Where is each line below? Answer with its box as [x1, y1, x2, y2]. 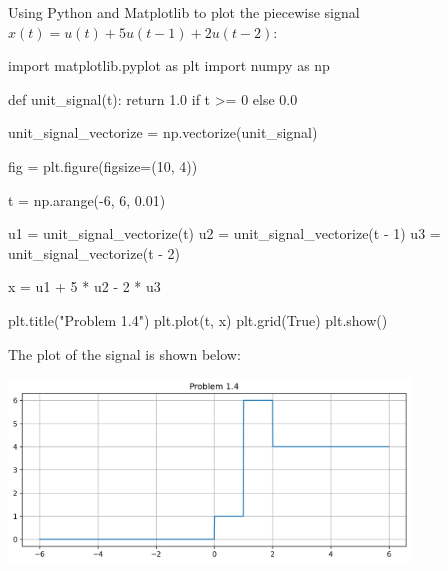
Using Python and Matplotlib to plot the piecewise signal [8, 2, 360, 22]
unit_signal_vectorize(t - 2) [8, 242, 181, 263]
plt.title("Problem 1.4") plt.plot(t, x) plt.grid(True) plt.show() [8, 309, 388, 330]
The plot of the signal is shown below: [8, 343, 241, 364]
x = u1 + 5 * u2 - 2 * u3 [8, 276, 161, 297]
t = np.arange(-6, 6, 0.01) [8, 189, 166, 210]
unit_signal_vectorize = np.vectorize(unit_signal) [8, 122, 318, 143]
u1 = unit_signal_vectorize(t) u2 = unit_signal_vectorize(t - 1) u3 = [8, 223, 441, 244]
